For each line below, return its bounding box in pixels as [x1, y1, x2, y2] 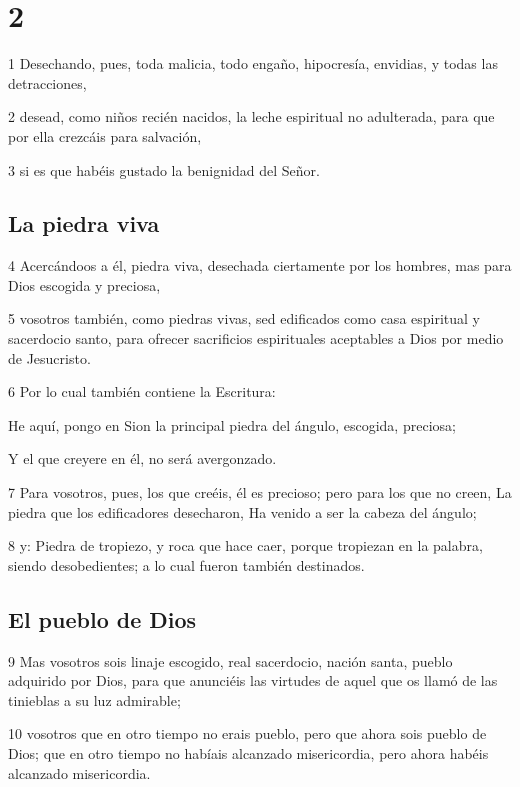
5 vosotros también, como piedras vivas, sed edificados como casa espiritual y [8, 308, 481, 329]
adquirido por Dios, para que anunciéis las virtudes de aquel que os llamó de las [8, 670, 498, 691]
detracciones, [8, 72, 87, 93]
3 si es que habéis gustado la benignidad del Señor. [8, 159, 320, 180]
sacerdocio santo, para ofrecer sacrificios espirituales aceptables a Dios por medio [8, 328, 504, 349]
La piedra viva [8, 208, 160, 239]
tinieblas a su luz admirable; [8, 689, 181, 710]
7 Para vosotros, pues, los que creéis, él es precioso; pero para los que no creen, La [8, 482, 512, 503]
